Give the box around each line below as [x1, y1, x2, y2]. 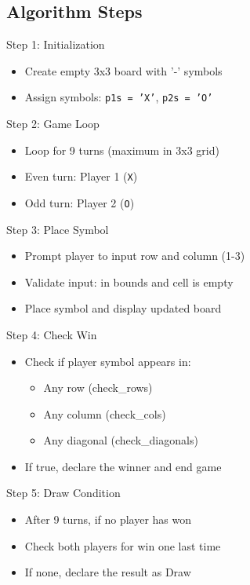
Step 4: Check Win [6, 326, 97, 342]
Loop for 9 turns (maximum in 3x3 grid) [24, 141, 219, 158]
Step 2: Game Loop [6, 115, 100, 132]
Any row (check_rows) [43, 379, 153, 396]
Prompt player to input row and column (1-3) [24, 247, 245, 264]
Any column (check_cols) [43, 405, 166, 422]
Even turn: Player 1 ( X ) [24, 168, 138, 185]
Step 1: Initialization [6, 36, 105, 53]
